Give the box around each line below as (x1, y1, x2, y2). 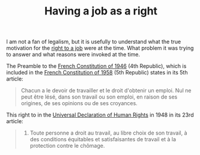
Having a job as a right (44, 4, 158, 18)
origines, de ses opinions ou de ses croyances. (20, 100, 138, 107)
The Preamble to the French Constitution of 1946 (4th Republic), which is (6, 62, 187, 70)
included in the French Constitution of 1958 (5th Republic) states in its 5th (6, 69, 188, 76)
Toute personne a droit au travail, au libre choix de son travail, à (29, 129, 187, 136)
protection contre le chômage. (29, 142, 105, 150)
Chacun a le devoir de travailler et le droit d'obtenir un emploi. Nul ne (20, 87, 192, 94)
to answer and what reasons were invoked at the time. (6, 51, 140, 58)
